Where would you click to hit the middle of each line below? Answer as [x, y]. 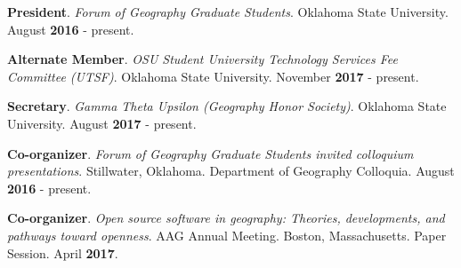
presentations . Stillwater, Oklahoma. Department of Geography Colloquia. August [231, 171]
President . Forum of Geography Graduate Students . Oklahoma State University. [228, 12]
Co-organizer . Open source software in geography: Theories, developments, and [226, 218]
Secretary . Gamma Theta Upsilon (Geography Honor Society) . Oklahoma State [227, 106]
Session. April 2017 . [63, 252]
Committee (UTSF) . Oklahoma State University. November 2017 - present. [213, 76]
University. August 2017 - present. [102, 123]
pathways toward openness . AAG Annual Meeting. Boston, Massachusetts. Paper [227, 235]
